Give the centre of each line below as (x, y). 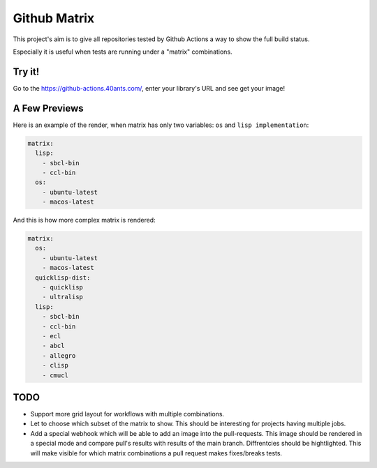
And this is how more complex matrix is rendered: (84, 220)
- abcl (53, 346)
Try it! (26, 71)
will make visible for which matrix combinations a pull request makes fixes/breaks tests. (156, 453)
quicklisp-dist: (63, 278)
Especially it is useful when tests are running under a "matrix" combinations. (123, 52)
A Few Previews (48, 108)
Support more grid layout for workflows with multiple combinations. (127, 414)
